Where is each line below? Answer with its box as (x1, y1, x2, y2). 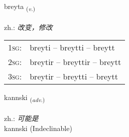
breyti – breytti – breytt (30, 41, 115, 53)
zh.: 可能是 (4, 113, 39, 123)
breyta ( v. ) (4, 1, 36, 12)
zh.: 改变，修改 (4, 21, 53, 32)
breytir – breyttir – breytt (30, 56, 121, 68)
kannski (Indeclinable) (4, 122, 72, 133)
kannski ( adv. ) (4, 92, 45, 104)
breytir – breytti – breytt (30, 70, 118, 82)
